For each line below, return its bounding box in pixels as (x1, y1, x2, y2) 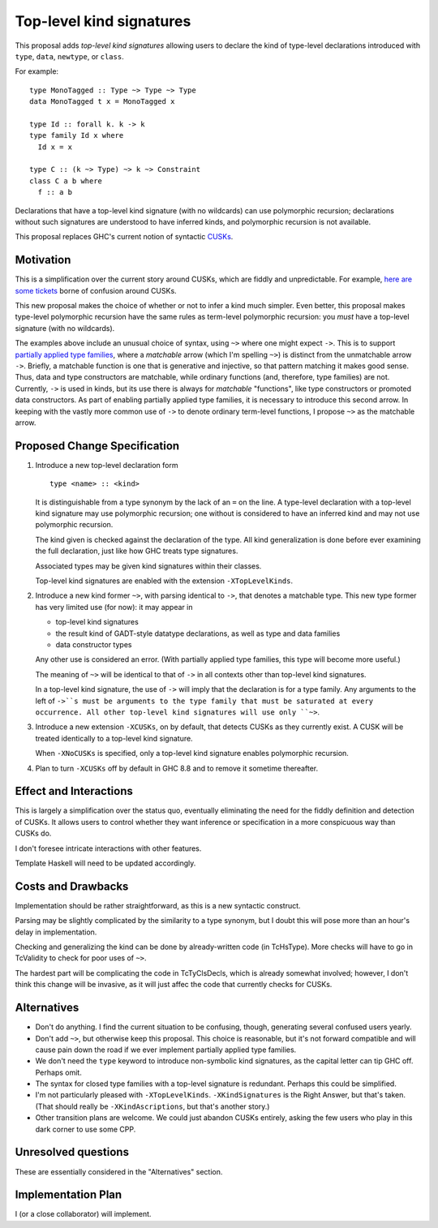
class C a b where (29, 176, 103, 186)
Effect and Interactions (15, 784, 134, 798)
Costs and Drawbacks (15, 879, 129, 893)
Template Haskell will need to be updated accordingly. (15, 858, 196, 868)
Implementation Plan (15, 1188, 122, 1202)
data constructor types (55, 639, 132, 649)
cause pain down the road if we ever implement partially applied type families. (35, 1045, 297, 1054)
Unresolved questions (15, 1145, 130, 1159)
